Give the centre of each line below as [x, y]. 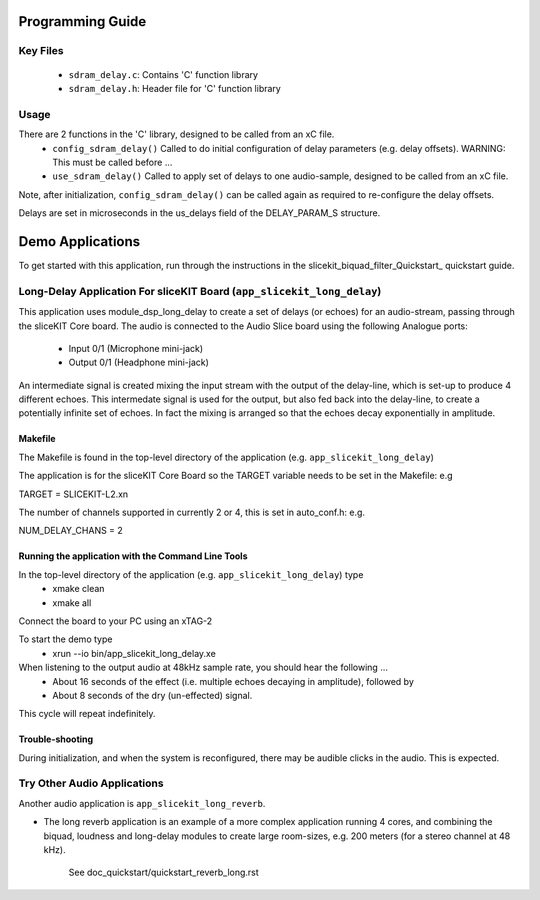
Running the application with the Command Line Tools [133, 556]
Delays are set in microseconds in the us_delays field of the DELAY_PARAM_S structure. [199, 213]
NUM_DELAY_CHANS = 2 [71, 531]
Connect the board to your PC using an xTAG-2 [115, 621]
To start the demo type [65, 639]
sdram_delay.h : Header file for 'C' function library [175, 88]
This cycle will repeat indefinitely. [87, 714]
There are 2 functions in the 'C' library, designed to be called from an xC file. [176, 134]
